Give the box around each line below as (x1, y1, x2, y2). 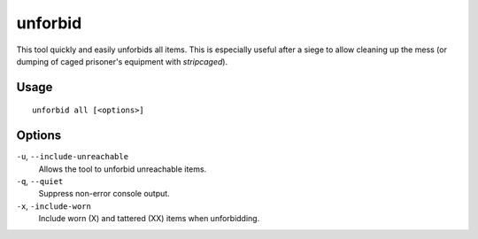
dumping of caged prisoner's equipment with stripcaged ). (16, 56, 228, 66)
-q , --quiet (16, 176, 64, 187)
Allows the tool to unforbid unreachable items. (38, 164, 207, 174)
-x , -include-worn (16, 200, 92, 212)
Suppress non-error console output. (38, 189, 170, 199)
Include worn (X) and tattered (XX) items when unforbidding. (38, 213, 260, 224)
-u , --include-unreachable (16, 151, 128, 162)
